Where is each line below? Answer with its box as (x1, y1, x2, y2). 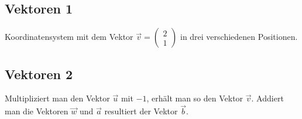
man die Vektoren (5, 105, 68, 117)
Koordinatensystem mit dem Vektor (5, 30, 133, 43)
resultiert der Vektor (104, 105, 178, 117)
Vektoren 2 (5, 64, 73, 83)
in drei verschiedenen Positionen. (180, 30, 298, 43)
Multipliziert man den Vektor (5, 92, 110, 104)
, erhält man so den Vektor (146, 92, 243, 104)
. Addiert (251, 92, 284, 104)
